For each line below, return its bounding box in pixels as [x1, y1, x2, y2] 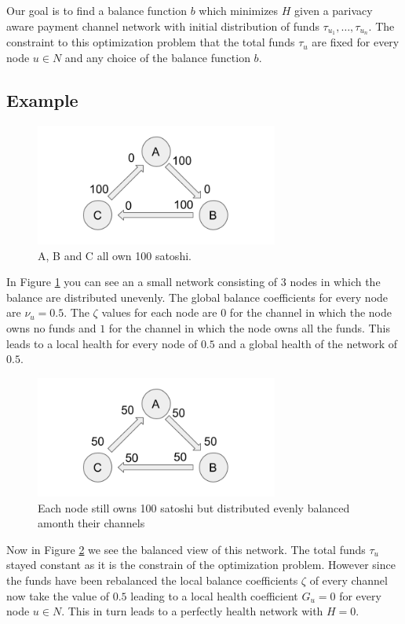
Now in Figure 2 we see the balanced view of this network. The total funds [6, 541, 366, 557]
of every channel [309, 571, 388, 588]
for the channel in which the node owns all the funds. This [108, 319, 390, 336]
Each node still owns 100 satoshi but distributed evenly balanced [38, 499, 350, 516]
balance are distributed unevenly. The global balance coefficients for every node [6, 288, 389, 305]
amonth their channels [38, 515, 145, 531]
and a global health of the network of [218, 335, 397, 351]
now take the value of [6, 587, 110, 604]
